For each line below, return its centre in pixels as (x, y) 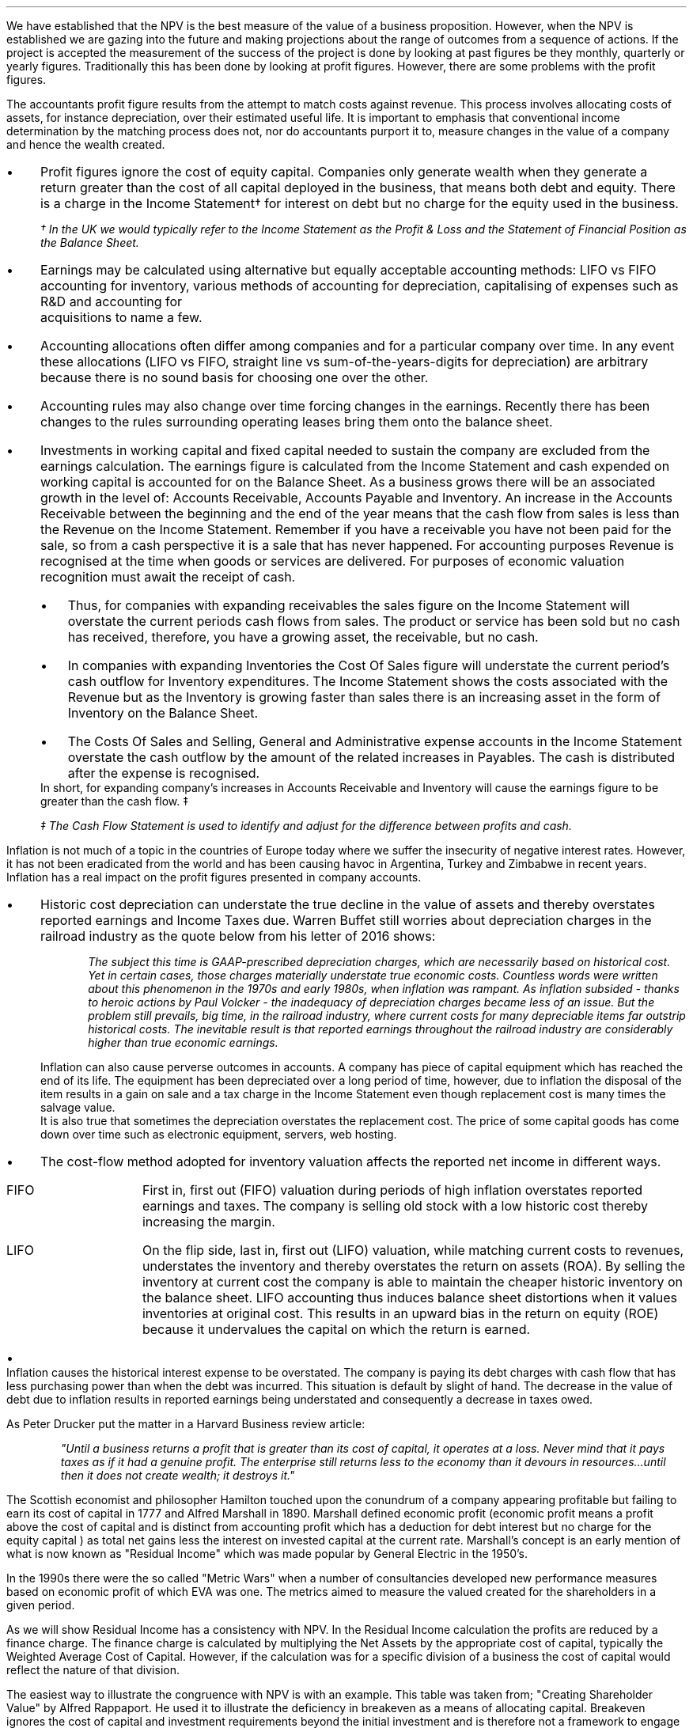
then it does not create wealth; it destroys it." (178, 1475)
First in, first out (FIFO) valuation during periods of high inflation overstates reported (392, 1190)
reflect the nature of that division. (93, 1670)
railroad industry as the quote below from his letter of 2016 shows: (238, 936)
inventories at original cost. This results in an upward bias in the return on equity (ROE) (400, 1313)
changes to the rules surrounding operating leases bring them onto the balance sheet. (296, 422)
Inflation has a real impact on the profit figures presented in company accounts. (214, 877)
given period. (41, 1605)
